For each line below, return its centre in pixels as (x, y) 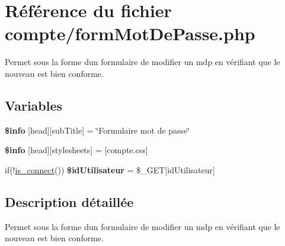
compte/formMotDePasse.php (130, 33)
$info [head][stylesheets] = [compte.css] (76, 150)
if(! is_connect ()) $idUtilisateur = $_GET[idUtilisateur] (110, 169)
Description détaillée (69, 201)
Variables (34, 105)
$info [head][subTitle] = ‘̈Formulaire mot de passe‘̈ (97, 130)
